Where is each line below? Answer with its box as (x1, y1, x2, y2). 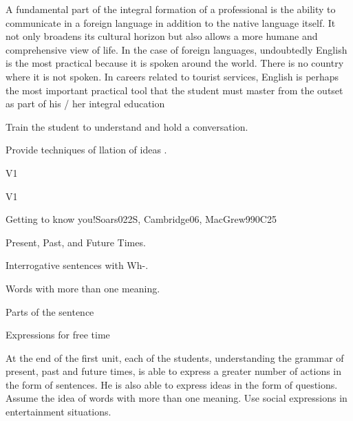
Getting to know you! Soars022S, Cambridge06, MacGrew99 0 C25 (6, 212, 277, 226)
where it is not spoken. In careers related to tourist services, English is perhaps (6, 69, 339, 83)
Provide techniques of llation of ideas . (6, 142, 167, 157)
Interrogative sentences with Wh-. (6, 258, 149, 272)
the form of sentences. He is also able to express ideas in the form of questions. (6, 377, 338, 391)
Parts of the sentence (6, 304, 94, 319)
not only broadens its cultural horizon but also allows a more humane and (6, 29, 318, 43)
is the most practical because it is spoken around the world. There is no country (6, 56, 344, 70)
